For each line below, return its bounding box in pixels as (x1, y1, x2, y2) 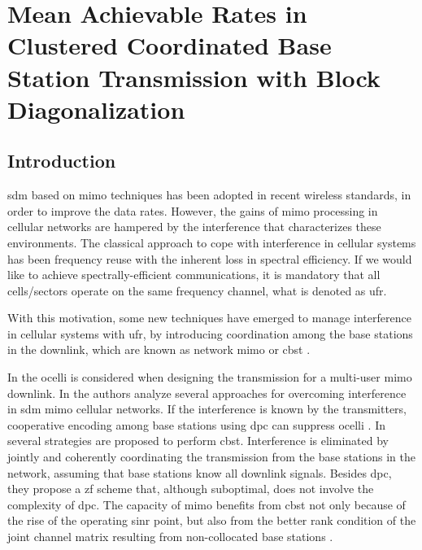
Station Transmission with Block (7, 60, 381, 94)
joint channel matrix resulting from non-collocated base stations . (7, 528, 333, 545)
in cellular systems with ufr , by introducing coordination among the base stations (7, 325, 413, 342)
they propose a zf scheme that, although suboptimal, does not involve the (7, 480, 374, 497)
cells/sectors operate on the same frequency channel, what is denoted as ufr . (7, 282, 387, 299)
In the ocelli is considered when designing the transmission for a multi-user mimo (7, 369, 412, 386)
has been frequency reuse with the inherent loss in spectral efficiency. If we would (7, 250, 412, 267)
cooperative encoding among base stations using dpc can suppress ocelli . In (7, 416, 385, 433)
